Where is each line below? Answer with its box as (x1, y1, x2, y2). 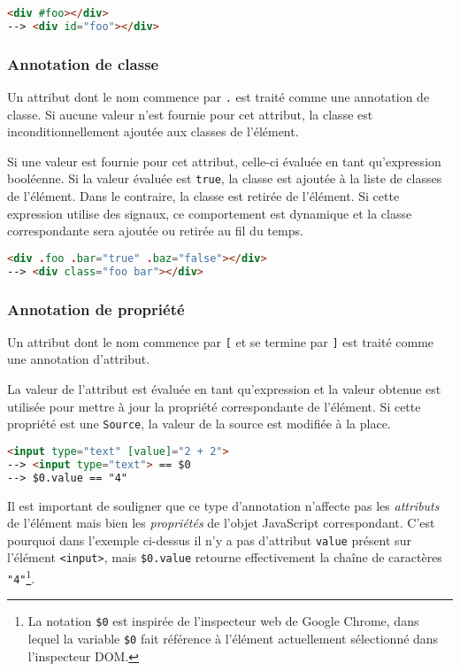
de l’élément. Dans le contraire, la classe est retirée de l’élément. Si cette (7, 187, 400, 205)
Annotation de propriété (7, 297, 185, 320)
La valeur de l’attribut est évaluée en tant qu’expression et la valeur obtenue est (7, 380, 441, 398)
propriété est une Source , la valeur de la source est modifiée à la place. (7, 414, 391, 433)
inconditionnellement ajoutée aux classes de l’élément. (7, 122, 299, 141)
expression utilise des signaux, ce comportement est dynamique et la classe (7, 204, 412, 222)
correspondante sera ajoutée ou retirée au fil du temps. (7, 221, 303, 240)
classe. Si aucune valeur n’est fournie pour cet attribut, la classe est (7, 104, 373, 123)
